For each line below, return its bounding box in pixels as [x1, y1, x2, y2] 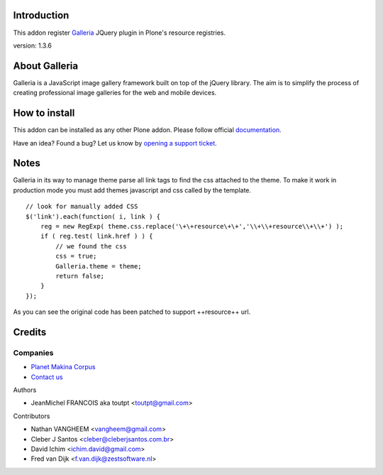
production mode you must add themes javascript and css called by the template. [13, 185, 252, 195]
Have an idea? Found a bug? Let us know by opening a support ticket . [13, 138, 218, 147]
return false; [55, 272, 105, 280]
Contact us [30, 373, 63, 381]
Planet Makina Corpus [30, 363, 96, 371]
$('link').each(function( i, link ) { [26, 212, 161, 220]
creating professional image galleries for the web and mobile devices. [13, 89, 217, 97]
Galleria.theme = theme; [55, 262, 142, 270]
